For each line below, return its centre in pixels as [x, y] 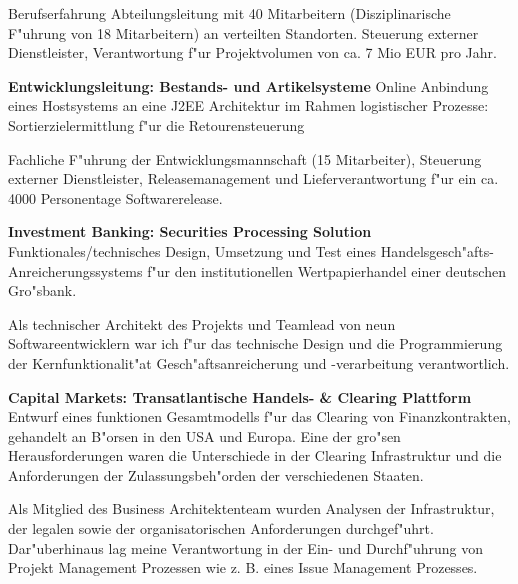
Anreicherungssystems [75, 270]
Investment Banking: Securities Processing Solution [190, 231]
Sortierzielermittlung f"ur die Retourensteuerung [156, 124]
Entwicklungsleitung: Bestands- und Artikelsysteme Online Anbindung [248, 85]
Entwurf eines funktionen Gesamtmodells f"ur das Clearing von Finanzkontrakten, [259, 416]
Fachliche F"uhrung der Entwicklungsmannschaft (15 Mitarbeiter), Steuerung [245, 158]
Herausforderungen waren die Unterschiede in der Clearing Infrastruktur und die [255, 455]
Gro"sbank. [42, 290]
